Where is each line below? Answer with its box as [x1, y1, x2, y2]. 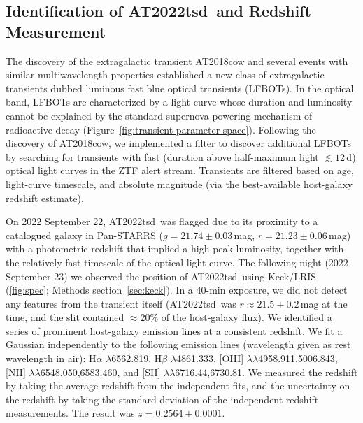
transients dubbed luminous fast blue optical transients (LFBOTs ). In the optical [6, 80, 354, 95]
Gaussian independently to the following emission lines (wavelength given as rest [6, 337, 351, 352]
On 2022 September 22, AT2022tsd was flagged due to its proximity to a [6, 214, 318, 229]
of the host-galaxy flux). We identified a [161, 310, 332, 324]
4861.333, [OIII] [176, 351, 244, 366]
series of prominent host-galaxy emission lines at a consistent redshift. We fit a [6, 323, 343, 338]
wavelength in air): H [6, 351, 97, 366]
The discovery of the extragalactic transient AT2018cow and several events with [6, 53, 348, 68]
